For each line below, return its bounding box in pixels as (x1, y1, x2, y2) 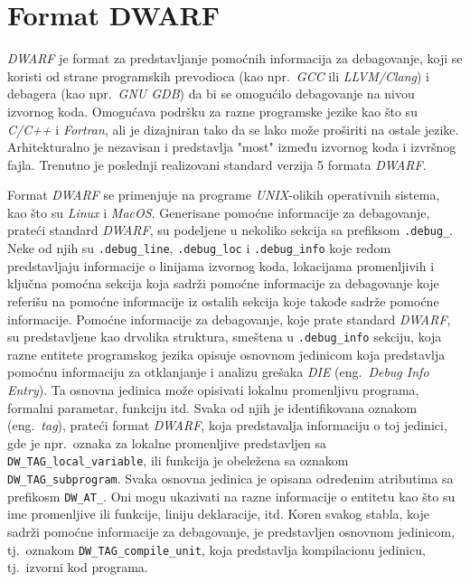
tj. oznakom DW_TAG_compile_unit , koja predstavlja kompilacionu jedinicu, (7, 540, 426, 559)
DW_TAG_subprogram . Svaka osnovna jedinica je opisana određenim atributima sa (7, 469, 454, 488)
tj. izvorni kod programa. (7, 558, 148, 577)
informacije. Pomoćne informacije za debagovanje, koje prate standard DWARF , (7, 309, 451, 328)
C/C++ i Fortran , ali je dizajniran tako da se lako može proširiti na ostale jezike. (7, 119, 459, 138)
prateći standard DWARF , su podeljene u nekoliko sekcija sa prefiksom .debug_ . (7, 221, 454, 239)
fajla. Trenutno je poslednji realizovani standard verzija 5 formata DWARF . (7, 155, 427, 174)
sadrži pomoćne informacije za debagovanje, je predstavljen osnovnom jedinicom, (7, 521, 456, 540)
